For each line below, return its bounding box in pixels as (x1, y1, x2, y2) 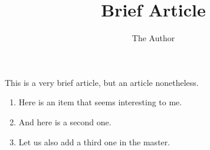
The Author (132, 32, 175, 44)
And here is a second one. (18, 115, 111, 128)
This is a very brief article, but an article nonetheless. (5, 76, 199, 88)
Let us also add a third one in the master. (18, 135, 170, 148)
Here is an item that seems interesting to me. (18, 96, 182, 108)
